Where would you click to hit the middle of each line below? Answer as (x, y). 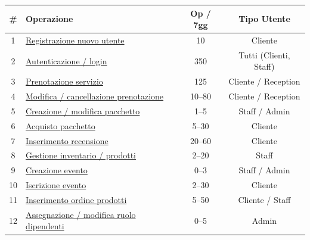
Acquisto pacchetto (61, 125)
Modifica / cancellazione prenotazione (95, 96)
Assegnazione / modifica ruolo (81, 214)
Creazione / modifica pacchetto (83, 110)
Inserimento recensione (67, 140)
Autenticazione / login (66, 60)
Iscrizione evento (56, 185)
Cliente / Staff (264, 199)
